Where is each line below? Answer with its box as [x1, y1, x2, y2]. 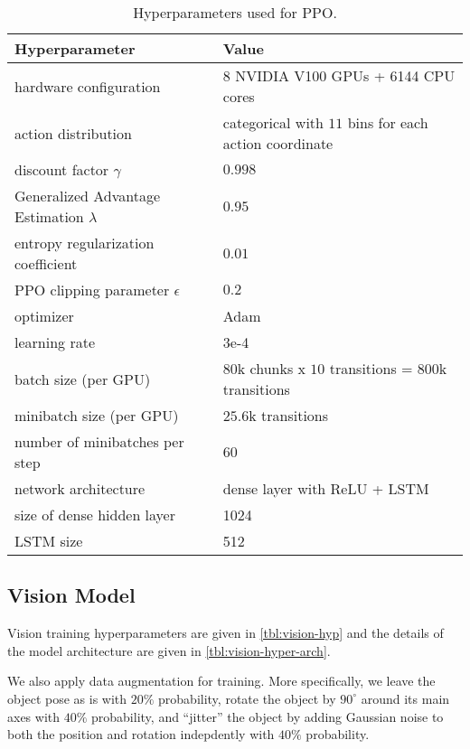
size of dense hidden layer [14, 504, 175, 525]
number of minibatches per [14, 431, 184, 452]
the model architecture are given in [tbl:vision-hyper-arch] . [7, 641, 331, 660]
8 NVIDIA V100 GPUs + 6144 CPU [222, 65, 456, 86]
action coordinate [222, 133, 334, 154]
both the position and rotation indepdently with [7, 725, 275, 744]
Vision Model [7, 581, 136, 609]
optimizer [14, 305, 74, 326]
